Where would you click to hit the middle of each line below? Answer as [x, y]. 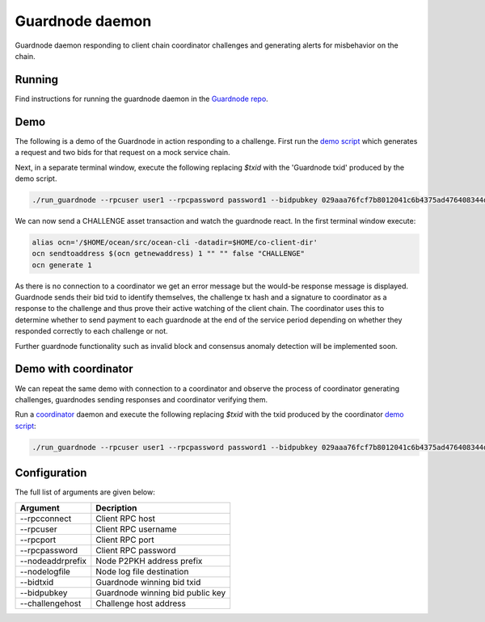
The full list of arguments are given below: [85, 492]
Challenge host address [141, 603]
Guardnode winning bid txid [148, 582]
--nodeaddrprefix [53, 561]
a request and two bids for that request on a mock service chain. [122, 153]
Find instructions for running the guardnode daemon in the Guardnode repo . [141, 99]
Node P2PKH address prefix [149, 561]
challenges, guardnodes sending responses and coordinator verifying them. [141, 399]
